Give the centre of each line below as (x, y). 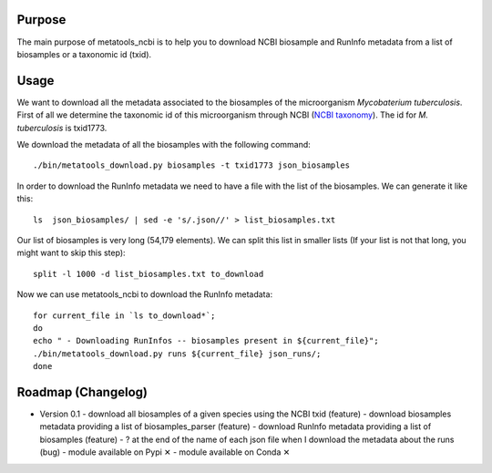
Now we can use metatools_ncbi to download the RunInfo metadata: (145, 294)
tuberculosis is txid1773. (62, 128)
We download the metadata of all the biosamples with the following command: (164, 144)
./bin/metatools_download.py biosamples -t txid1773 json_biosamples (192, 165)
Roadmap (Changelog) (82, 392)
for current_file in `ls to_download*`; (124, 315)
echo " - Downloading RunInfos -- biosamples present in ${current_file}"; (206, 341)
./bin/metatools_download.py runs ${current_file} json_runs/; (177, 354)
